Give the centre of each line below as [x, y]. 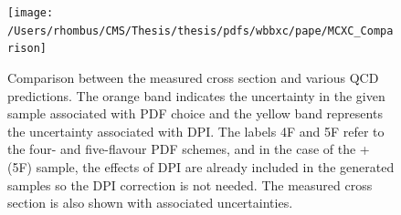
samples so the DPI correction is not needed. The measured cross [190, 184]
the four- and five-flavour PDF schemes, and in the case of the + [189, 149]
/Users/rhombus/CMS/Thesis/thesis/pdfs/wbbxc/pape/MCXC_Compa [200, 31]
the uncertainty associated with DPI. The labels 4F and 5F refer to [196, 131]
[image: [31, 13]
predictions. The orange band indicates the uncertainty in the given [196, 95]
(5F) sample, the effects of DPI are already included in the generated [201, 166]
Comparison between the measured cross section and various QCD [193, 77]
